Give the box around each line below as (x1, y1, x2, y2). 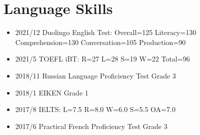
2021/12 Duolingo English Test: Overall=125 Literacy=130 (15, 27, 196, 37)
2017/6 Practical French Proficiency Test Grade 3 (15, 120, 167, 131)
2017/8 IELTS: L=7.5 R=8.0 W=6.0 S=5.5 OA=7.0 (15, 104, 175, 114)
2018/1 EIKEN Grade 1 (15, 87, 88, 97)
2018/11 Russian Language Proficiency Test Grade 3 (15, 70, 176, 80)
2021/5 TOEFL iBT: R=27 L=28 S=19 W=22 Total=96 (15, 53, 190, 64)
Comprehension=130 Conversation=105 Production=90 (15, 36, 186, 47)
